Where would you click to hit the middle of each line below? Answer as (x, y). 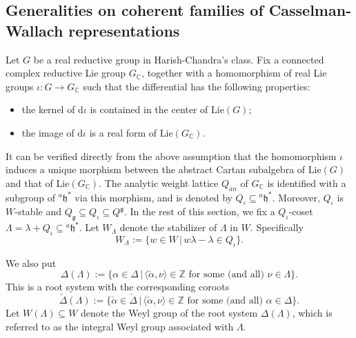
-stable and (38, 211)
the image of (48, 132)
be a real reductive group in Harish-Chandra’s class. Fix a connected (179, 59)
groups (20, 86)
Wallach (34, 30)
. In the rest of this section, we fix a (199, 211)
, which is (312, 313)
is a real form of (123, 132)
